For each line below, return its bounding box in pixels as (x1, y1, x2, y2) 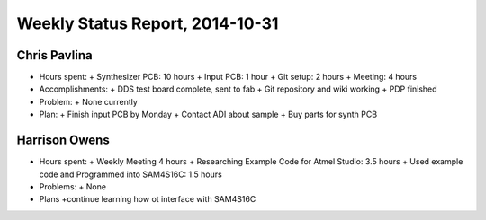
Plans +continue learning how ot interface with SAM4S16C (39, 194, 256, 205)
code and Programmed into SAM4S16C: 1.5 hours (39, 169, 222, 180)
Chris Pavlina (16, 48, 94, 63)
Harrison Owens (16, 133, 110, 148)
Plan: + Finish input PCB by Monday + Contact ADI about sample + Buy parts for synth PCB (39, 109, 378, 120)
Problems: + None (39, 180, 107, 192)
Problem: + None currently (39, 96, 139, 107)
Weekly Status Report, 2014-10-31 (16, 13, 279, 33)
